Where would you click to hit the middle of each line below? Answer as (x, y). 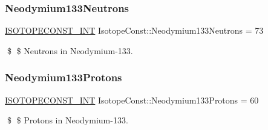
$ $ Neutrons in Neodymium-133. (70, 50)
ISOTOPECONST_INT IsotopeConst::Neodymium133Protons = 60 (132, 100)
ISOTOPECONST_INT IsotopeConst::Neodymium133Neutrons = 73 (134, 30)
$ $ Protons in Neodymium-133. (67, 120)
